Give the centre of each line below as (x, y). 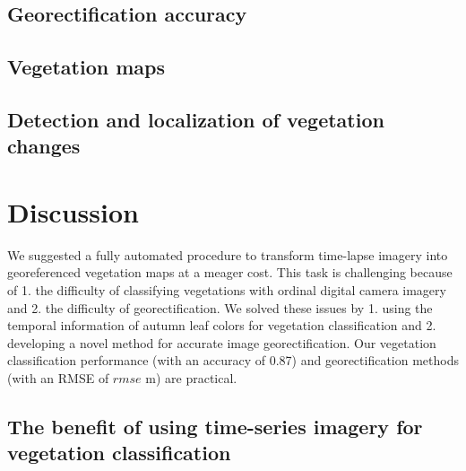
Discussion (73, 211)
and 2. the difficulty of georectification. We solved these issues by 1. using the (220, 307)
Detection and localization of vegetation (196, 119)
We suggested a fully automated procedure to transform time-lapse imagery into (228, 254)
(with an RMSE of (58, 378)
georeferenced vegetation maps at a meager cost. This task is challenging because (230, 272)
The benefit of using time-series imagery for (215, 426)
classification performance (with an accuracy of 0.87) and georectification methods (233, 360)
